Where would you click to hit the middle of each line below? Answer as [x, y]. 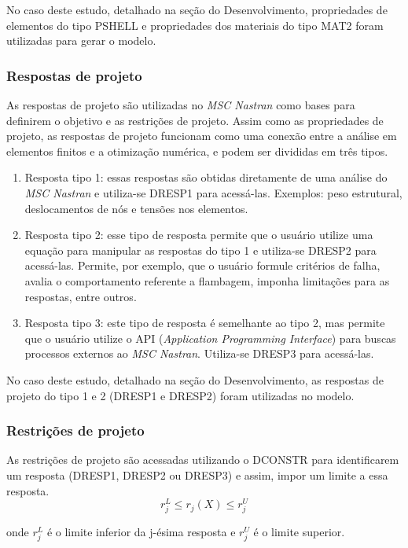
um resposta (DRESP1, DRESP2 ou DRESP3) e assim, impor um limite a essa [197, 474]
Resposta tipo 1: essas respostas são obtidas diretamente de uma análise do [206, 177]
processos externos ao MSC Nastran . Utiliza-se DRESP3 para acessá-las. [199, 353]
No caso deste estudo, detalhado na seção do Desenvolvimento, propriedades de [197, 9]
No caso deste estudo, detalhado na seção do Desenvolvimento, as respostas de [195, 379]
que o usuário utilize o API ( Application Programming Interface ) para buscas [210, 338]
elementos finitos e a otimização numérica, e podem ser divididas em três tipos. [197, 151]
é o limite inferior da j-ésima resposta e [141, 532]
